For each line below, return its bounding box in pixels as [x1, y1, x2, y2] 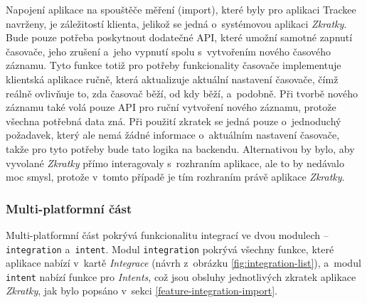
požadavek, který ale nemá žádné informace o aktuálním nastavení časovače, [6, 127, 340, 142]
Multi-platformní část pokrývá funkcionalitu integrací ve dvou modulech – [6, 227, 329, 242]
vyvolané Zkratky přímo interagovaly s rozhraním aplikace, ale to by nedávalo [6, 155, 345, 170]
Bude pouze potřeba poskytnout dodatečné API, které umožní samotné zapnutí [6, 30, 353, 45]
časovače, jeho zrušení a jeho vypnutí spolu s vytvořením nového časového [6, 43, 331, 58]
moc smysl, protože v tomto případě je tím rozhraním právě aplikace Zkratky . [6, 169, 345, 184]
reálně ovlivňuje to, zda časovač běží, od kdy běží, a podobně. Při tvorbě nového [6, 85, 358, 100]
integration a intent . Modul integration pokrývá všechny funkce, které [6, 241, 334, 256]
